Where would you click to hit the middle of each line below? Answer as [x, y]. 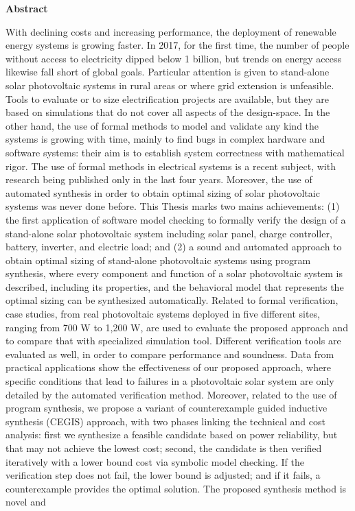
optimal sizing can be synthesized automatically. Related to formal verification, [172, 300]
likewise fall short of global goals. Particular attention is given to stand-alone [168, 72]
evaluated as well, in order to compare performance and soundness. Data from [170, 354]
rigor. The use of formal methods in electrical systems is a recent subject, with [171, 166]
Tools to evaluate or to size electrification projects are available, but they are [167, 98]
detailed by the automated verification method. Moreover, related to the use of [171, 394]
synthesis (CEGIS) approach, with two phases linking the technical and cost [165, 421]
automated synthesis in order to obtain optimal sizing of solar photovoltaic [163, 192]
